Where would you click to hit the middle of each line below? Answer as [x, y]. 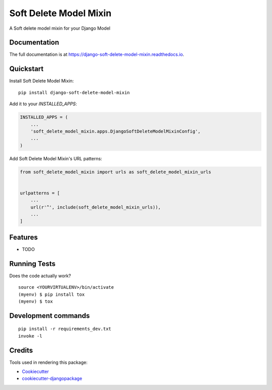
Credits [21, 350]
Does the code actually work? [40, 276]
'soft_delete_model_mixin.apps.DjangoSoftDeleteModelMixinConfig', [116, 131]
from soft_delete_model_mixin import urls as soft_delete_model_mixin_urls [116, 172]
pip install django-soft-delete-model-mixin [74, 92]
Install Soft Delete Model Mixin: [42, 81]
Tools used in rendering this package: [48, 362]
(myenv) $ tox [36, 301]
